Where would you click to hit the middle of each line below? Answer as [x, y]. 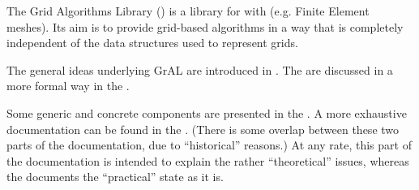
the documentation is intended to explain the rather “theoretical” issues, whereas [208, 160]
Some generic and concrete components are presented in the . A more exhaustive [207, 112]
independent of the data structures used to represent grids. [152, 43]
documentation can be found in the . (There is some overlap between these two [203, 129]
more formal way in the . [68, 86]
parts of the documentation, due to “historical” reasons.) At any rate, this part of [209, 145]
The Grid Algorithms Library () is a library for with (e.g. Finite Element [188, 11]
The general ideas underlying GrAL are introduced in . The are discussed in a [200, 69]
